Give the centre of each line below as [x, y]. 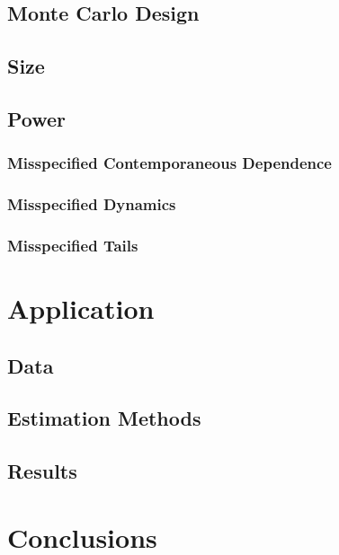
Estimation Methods [104, 418]
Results [42, 471]
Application [81, 308]
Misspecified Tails [73, 245]
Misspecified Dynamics [92, 204]
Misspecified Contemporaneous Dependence [169, 163]
